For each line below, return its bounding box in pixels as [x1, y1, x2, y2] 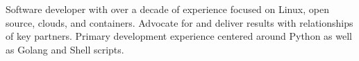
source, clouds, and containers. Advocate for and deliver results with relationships [6, 15, 353, 29]
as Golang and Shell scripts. [6, 42, 124, 56]
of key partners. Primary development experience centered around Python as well [6, 29, 352, 43]
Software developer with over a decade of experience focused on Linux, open [6, 2, 329, 16]
